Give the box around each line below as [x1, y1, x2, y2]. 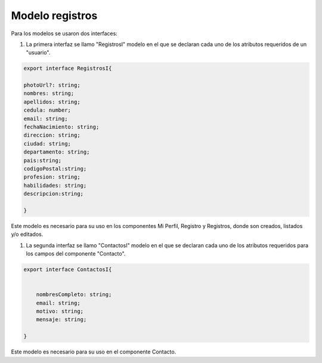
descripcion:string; [23, 190, 83, 197]
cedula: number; [23, 107, 72, 113]
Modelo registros [11, 9, 98, 22]
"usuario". [26, 49, 51, 56]
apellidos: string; [23, 99, 80, 105]
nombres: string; [23, 90, 75, 97]
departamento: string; [23, 149, 90, 155]
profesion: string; [23, 174, 80, 180]
